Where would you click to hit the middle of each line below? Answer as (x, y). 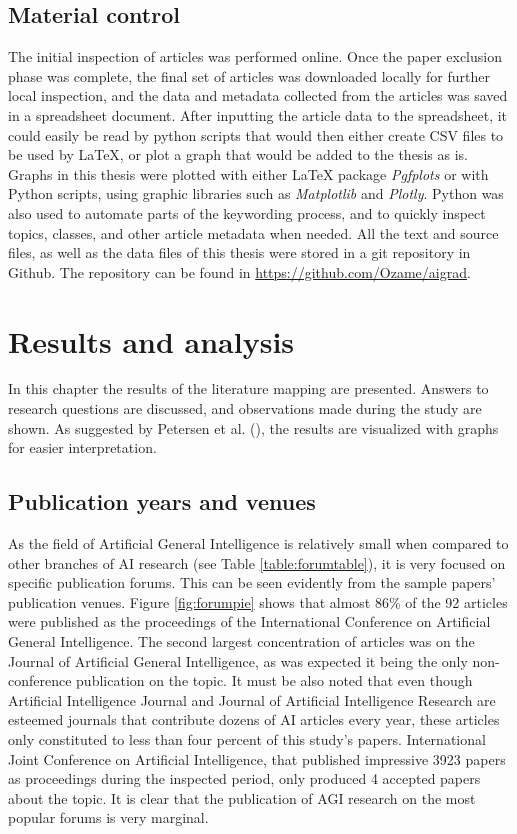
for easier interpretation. (82, 447)
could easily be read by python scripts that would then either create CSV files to (256, 134)
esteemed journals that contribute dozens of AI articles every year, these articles (254, 719)
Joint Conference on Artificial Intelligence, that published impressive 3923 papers (257, 758)
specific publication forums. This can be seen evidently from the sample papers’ (252, 582)
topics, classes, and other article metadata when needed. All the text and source (253, 232)
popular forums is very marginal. (108, 817)
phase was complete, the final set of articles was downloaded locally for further (249, 75)
